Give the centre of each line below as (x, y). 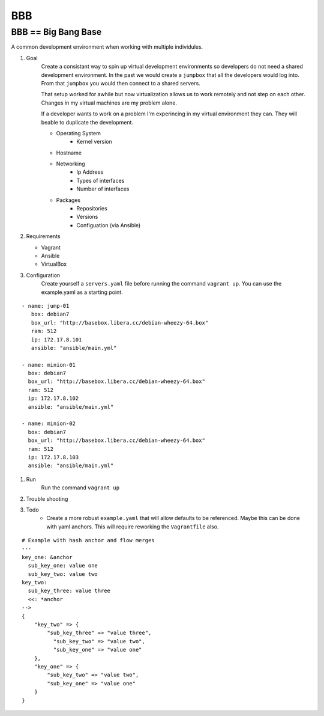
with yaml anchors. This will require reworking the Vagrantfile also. (133, 527)
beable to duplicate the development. (87, 122)
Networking (70, 164)
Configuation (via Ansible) (109, 225)
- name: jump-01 (46, 306)
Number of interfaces (103, 189)
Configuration (43, 275)
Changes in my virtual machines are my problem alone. (109, 103)
